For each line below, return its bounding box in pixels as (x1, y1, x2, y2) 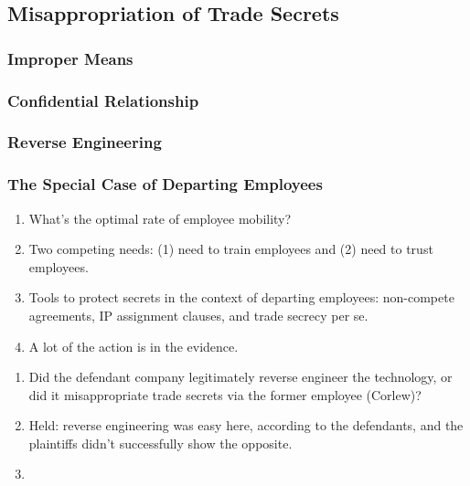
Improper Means (7, 47, 134, 69)
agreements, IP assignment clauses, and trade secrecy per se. (28, 305, 369, 324)
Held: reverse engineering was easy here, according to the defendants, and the (28, 416, 464, 435)
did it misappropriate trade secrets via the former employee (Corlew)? (28, 385, 422, 404)
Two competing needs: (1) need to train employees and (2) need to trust (28, 239, 433, 259)
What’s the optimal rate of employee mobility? (28, 208, 292, 227)
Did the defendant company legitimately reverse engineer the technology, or (28, 367, 453, 386)
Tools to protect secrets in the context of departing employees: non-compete (28, 288, 454, 307)
